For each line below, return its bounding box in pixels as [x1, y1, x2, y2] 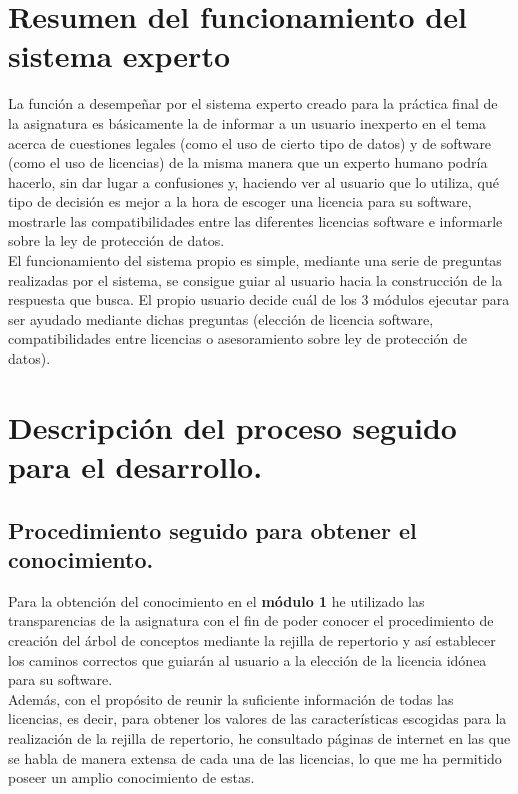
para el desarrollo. [8, 446, 263, 486]
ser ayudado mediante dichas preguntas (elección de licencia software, [8, 308, 434, 329]
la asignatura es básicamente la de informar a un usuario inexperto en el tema [8, 112, 487, 133]
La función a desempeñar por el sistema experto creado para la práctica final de [8, 93, 498, 114]
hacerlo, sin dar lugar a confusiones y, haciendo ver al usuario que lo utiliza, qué [8, 171, 499, 192]
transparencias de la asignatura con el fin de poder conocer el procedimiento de [8, 610, 494, 631]
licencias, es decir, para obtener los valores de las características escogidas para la [8, 708, 507, 729]
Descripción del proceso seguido [8, 406, 457, 447]
